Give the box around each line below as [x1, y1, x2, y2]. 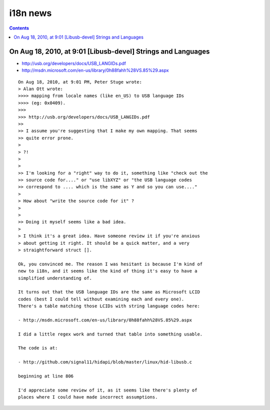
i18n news [9, 8, 52, 19]
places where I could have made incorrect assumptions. [18, 394, 158, 400]
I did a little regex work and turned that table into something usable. [18, 331, 203, 337]
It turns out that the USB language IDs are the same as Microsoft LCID [18, 289, 200, 295]
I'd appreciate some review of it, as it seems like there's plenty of [18, 387, 197, 393]
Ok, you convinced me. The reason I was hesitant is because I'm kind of [18, 261, 203, 267]
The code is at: [18, 345, 58, 351]
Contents [9, 25, 29, 31]
